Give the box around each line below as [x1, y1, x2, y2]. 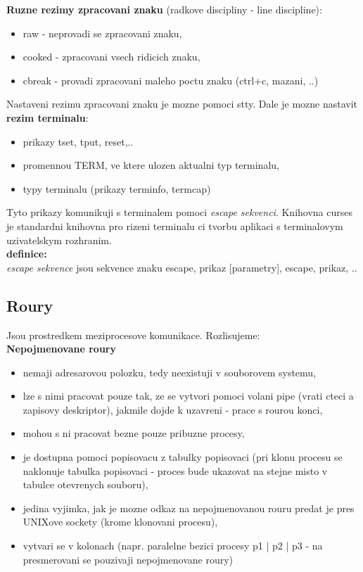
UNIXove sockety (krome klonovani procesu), [23, 514, 218, 529]
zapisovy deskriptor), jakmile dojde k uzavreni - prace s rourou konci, [23, 402, 323, 417]
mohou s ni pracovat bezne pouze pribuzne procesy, [23, 426, 245, 440]
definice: [6, 246, 47, 261]
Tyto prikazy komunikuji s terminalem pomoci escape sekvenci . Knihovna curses [6, 205, 353, 220]
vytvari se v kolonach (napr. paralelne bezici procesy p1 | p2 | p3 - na [23, 538, 323, 553]
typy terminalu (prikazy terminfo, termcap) [23, 181, 211, 196]
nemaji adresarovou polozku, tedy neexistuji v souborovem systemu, [23, 364, 317, 379]
